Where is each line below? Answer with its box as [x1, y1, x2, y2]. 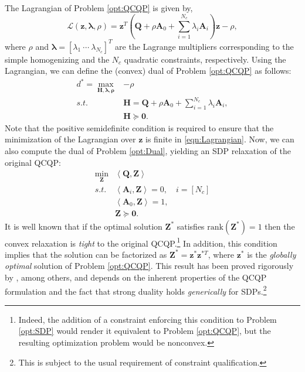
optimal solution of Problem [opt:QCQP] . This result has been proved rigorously [5, 260, 294, 272]
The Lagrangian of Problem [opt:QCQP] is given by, [5, 2, 193, 13]
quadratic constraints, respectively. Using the [124, 53, 286, 65]
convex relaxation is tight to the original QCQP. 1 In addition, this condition [5, 235, 277, 249]
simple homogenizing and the [5, 53, 110, 65]
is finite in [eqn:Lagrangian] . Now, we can [145, 133, 294, 145]
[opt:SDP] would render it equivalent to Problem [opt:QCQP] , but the [18, 325, 271, 337]
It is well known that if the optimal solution [5, 220, 162, 232]
